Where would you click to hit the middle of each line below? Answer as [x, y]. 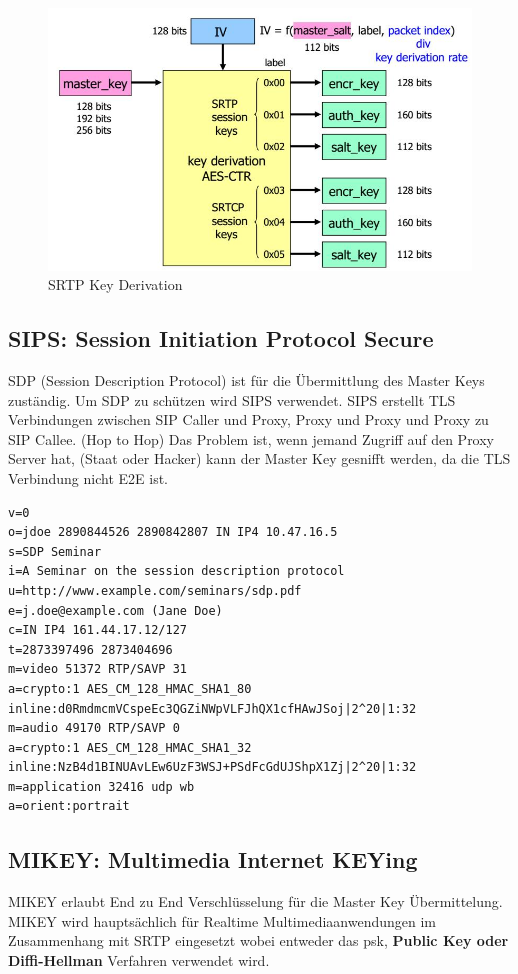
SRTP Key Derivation [115, 284]
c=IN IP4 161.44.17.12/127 [97, 630]
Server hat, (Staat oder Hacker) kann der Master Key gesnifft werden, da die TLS [259, 458]
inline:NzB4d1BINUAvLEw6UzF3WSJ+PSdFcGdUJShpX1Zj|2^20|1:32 [212, 767]
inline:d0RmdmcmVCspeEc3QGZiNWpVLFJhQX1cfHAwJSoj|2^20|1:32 [212, 708]
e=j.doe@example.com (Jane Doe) [115, 610]
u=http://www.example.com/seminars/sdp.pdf [155, 590]
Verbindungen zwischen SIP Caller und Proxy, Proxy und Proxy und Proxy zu [248, 419]
